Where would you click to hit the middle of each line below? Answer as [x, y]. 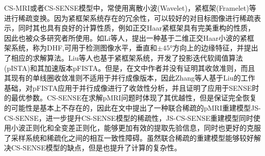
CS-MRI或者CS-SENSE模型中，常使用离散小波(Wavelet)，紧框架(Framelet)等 [130, 8]
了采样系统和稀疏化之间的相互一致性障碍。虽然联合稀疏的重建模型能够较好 [129, 137]
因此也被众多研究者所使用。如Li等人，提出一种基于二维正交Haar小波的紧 [126, 37]
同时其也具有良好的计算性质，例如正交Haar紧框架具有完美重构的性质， [136, 28]
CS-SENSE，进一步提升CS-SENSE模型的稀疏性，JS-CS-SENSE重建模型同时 [129, 118]
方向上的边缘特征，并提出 [215, 48]
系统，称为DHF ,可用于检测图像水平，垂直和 [84, 48]
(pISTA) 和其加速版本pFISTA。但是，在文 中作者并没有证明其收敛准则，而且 [130, 68]
